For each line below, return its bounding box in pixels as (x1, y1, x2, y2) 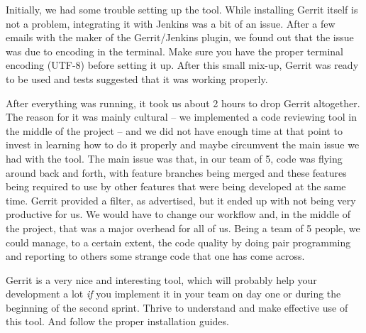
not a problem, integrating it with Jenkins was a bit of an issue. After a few (6, 16, 335, 31)
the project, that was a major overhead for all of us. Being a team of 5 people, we (6, 220, 360, 235)
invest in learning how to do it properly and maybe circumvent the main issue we (6, 137, 360, 152)
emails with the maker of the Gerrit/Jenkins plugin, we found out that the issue (6, 30, 354, 45)
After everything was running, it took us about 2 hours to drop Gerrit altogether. (6, 95, 360, 110)
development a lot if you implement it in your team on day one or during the (6, 286, 341, 301)
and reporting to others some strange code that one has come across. (6, 249, 305, 263)
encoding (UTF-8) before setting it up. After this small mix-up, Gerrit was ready (6, 58, 359, 72)
